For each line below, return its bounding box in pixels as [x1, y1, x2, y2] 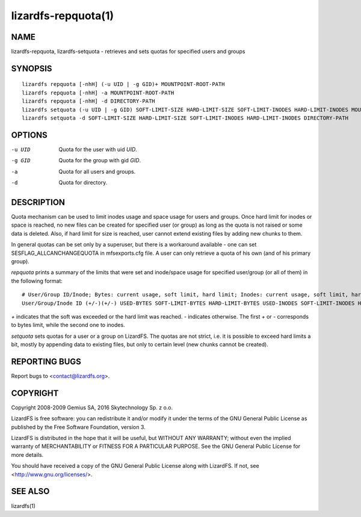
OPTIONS [11, 130, 48, 140]
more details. [11, 451, 44, 458]
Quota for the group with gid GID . [58, 157, 141, 164]
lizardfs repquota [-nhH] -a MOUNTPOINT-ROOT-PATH [22, 89, 174, 96]
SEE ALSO [11, 486, 50, 497]
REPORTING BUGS [11, 356, 81, 367]
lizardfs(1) [11, 502, 36, 509]
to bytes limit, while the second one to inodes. [11, 322, 126, 329]
